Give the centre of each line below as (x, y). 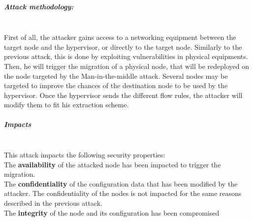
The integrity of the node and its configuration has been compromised (112, 212)
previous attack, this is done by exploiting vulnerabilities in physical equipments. (126, 56)
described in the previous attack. (53, 203)
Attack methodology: (39, 6)
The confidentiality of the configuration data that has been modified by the (121, 183)
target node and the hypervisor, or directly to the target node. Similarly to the (123, 47)
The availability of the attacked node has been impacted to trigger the (112, 164)
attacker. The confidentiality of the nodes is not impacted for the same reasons (123, 193)
